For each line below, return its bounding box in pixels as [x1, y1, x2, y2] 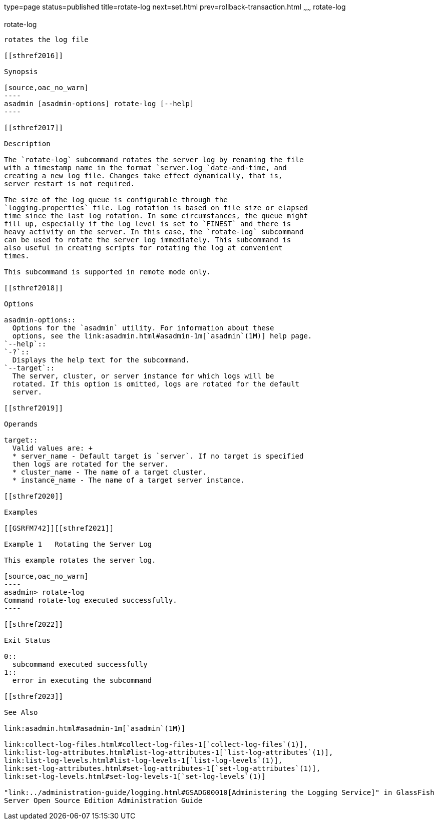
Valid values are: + [12, 444, 93, 452]
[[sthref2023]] [4, 692, 64, 700]
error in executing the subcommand [12, 676, 152, 684]
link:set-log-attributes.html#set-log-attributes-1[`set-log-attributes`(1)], [4, 764, 321, 772]
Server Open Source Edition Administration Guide [4, 796, 203, 804]
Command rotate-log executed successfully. [4, 596, 177, 604]
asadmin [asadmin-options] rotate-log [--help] [4, 99, 194, 108]
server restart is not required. [4, 179, 135, 188]
